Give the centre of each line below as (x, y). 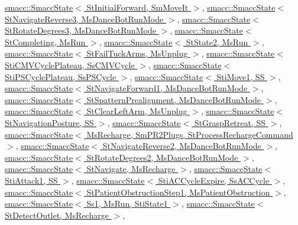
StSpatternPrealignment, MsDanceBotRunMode (174, 99)
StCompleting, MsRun (45, 42)
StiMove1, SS (241, 76)
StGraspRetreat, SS (230, 122)
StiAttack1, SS (31, 180)
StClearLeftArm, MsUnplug (137, 111)
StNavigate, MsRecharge (131, 169)
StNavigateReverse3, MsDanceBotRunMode (84, 19)
